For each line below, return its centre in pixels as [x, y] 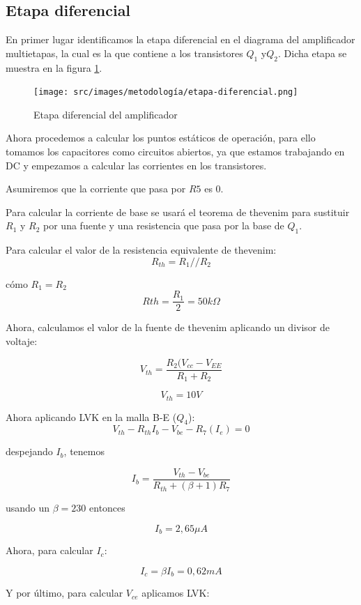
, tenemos [84, 451]
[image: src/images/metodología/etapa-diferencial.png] [166, 92]
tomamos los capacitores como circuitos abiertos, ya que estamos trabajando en [175, 152]
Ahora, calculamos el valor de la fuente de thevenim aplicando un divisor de [168, 327]
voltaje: [22, 341]
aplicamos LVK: [176, 593]
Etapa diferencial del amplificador [106, 114]
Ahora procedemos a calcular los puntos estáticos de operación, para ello [161, 138]
